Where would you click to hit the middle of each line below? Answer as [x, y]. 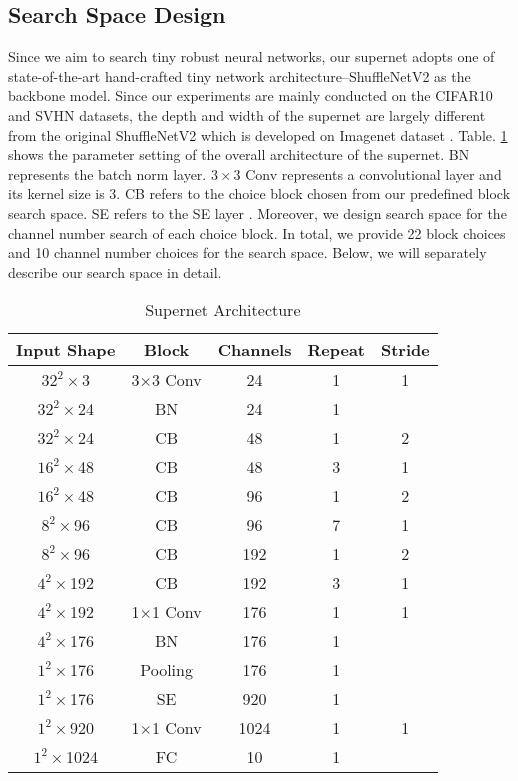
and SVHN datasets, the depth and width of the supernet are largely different [247, 114]
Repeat [336, 350]
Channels [254, 350]
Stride [405, 350]
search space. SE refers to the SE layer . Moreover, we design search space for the [257, 212]
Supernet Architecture [223, 310]
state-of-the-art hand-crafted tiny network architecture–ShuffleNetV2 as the [239, 75]
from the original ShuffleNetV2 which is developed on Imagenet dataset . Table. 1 [258, 134]
